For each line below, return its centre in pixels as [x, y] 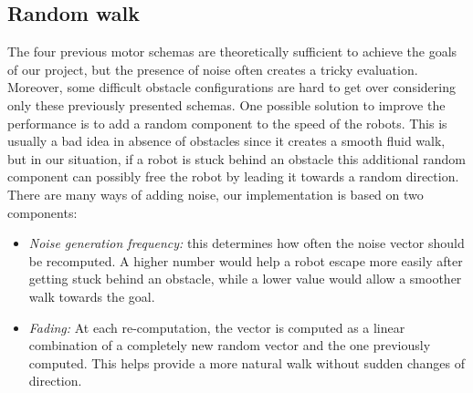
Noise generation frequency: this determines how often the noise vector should [247, 243]
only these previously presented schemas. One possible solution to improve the [226, 104]
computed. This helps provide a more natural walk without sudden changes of [247, 362]
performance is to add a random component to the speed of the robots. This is [227, 123]
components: [42, 212]
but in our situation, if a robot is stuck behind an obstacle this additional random [236, 158]
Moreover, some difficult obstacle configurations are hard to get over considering [231, 87]
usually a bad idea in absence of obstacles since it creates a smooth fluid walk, [226, 141]
